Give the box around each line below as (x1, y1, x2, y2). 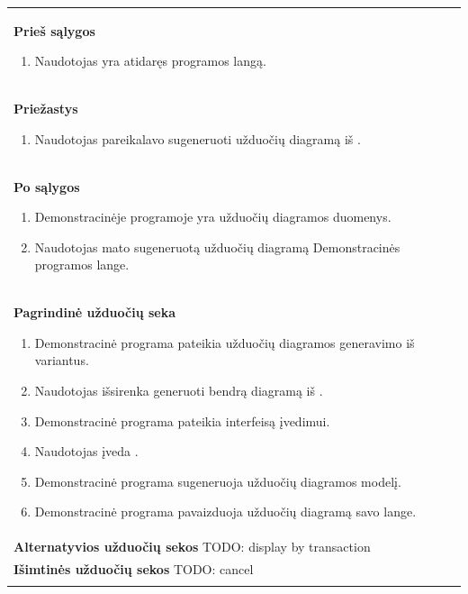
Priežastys (13, 99, 78, 118)
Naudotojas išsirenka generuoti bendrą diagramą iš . (34, 381, 323, 400)
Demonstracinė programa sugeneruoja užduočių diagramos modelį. (34, 471, 401, 490)
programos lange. (34, 255, 130, 274)
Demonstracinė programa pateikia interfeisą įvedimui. (34, 411, 330, 430)
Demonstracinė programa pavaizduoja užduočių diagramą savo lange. (34, 502, 417, 521)
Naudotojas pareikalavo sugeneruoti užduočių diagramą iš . (34, 129, 361, 148)
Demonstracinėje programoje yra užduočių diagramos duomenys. (34, 207, 391, 226)
